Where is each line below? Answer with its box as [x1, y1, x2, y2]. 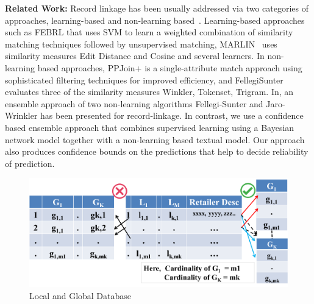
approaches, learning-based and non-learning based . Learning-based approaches [5, 13, 305, 26]
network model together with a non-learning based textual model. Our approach [5, 133, 305, 146]
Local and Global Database [29, 289, 132, 302]
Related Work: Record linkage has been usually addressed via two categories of [5, 2, 309, 14]
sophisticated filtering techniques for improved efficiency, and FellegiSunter [5, 73, 284, 86]
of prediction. [5, 157, 55, 169]
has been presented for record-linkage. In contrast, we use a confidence [40, 109, 304, 122]
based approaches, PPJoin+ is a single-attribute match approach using [37, 61, 302, 74]
